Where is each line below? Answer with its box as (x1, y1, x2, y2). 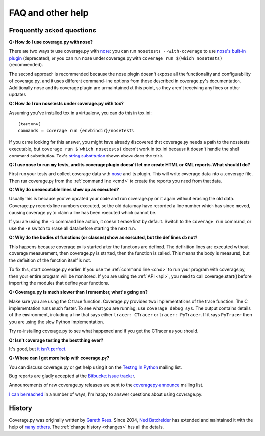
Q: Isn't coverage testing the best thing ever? (9, 337, 104, 343)
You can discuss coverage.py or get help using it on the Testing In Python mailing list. (9, 364, 182, 370)
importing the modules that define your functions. (9, 280, 110, 286)
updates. (9, 92, 27, 97)
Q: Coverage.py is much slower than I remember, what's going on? (9, 289, 148, 295)
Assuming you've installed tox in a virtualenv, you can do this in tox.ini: (9, 110, 152, 116)
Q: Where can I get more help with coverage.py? (9, 355, 110, 361)
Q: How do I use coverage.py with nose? (9, 39, 93, 45)
